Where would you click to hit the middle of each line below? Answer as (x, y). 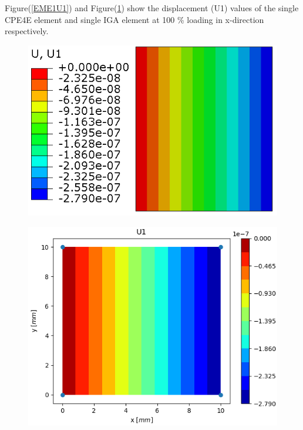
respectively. (27, 31)
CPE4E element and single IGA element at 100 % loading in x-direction (134, 19)
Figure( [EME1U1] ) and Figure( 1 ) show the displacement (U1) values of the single (152, 8)
